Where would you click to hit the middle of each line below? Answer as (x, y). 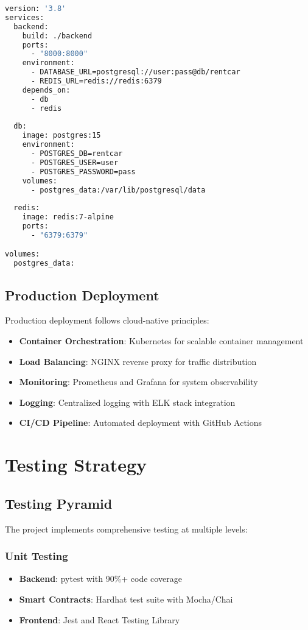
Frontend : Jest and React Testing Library (100, 619)
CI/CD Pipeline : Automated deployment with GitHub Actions (141, 423)
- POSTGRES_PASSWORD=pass (83, 172)
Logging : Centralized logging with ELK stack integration (127, 402)
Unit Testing (37, 556)
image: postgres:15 (61, 136)
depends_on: (46, 90)
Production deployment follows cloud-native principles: (107, 320)
